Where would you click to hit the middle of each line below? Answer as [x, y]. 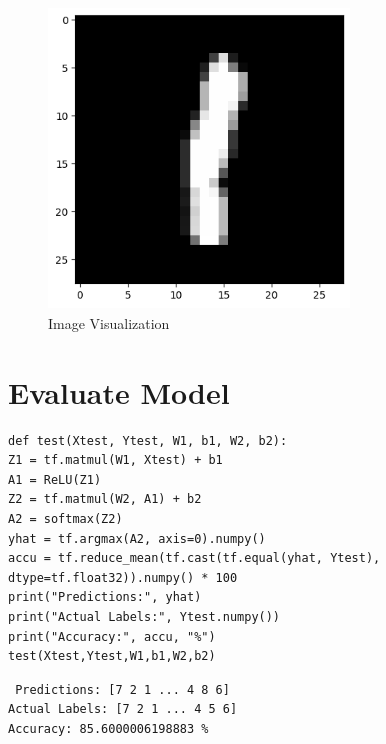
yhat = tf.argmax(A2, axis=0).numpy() [137, 538]
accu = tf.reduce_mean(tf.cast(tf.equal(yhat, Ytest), [194, 558]
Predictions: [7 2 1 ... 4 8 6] [122, 689]
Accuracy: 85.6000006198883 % [108, 728]
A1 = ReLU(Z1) [55, 479]
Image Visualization [109, 322]
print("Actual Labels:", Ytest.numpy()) [144, 617]
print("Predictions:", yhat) [105, 597]
